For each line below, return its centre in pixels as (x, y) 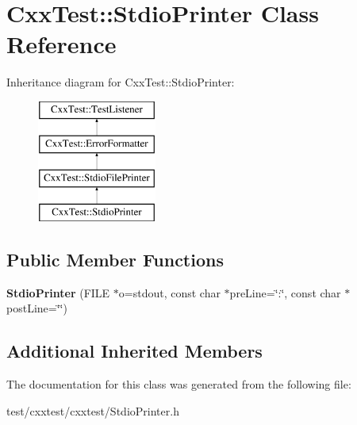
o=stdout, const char (169, 292)
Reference (61, 44)
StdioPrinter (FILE (58, 292)
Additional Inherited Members (134, 351)
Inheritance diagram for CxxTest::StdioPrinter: (121, 82)
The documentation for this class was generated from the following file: (179, 384)
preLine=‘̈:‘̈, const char (285, 292)
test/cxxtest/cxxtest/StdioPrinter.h (93, 410)
